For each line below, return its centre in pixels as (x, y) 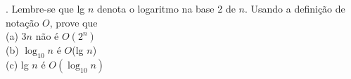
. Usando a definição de (295, 8)
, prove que (74, 22)
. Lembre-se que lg (45, 8)
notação (23, 22)
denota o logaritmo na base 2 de (166, 8)
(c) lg (17, 64)
